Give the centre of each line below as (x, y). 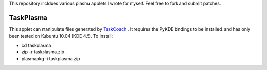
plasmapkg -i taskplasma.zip (51, 59)
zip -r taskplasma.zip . (44, 52)
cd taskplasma (36, 45)
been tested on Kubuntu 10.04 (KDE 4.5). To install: (61, 36)
